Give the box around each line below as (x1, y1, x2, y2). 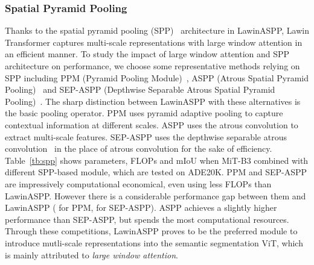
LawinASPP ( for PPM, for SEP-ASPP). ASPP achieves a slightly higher (5, 201, 277, 214)
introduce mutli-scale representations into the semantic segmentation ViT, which (5, 236, 303, 249)
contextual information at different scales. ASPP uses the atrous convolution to (5, 118, 298, 131)
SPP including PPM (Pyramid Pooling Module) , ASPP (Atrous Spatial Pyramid (5, 71, 309, 84)
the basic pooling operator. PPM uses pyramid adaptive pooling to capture (5, 107, 283, 119)
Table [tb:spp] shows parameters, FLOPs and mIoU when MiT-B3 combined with (5, 154, 309, 166)
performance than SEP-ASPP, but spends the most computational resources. (5, 213, 289, 225)
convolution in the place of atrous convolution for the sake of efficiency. (5, 142, 272, 155)
